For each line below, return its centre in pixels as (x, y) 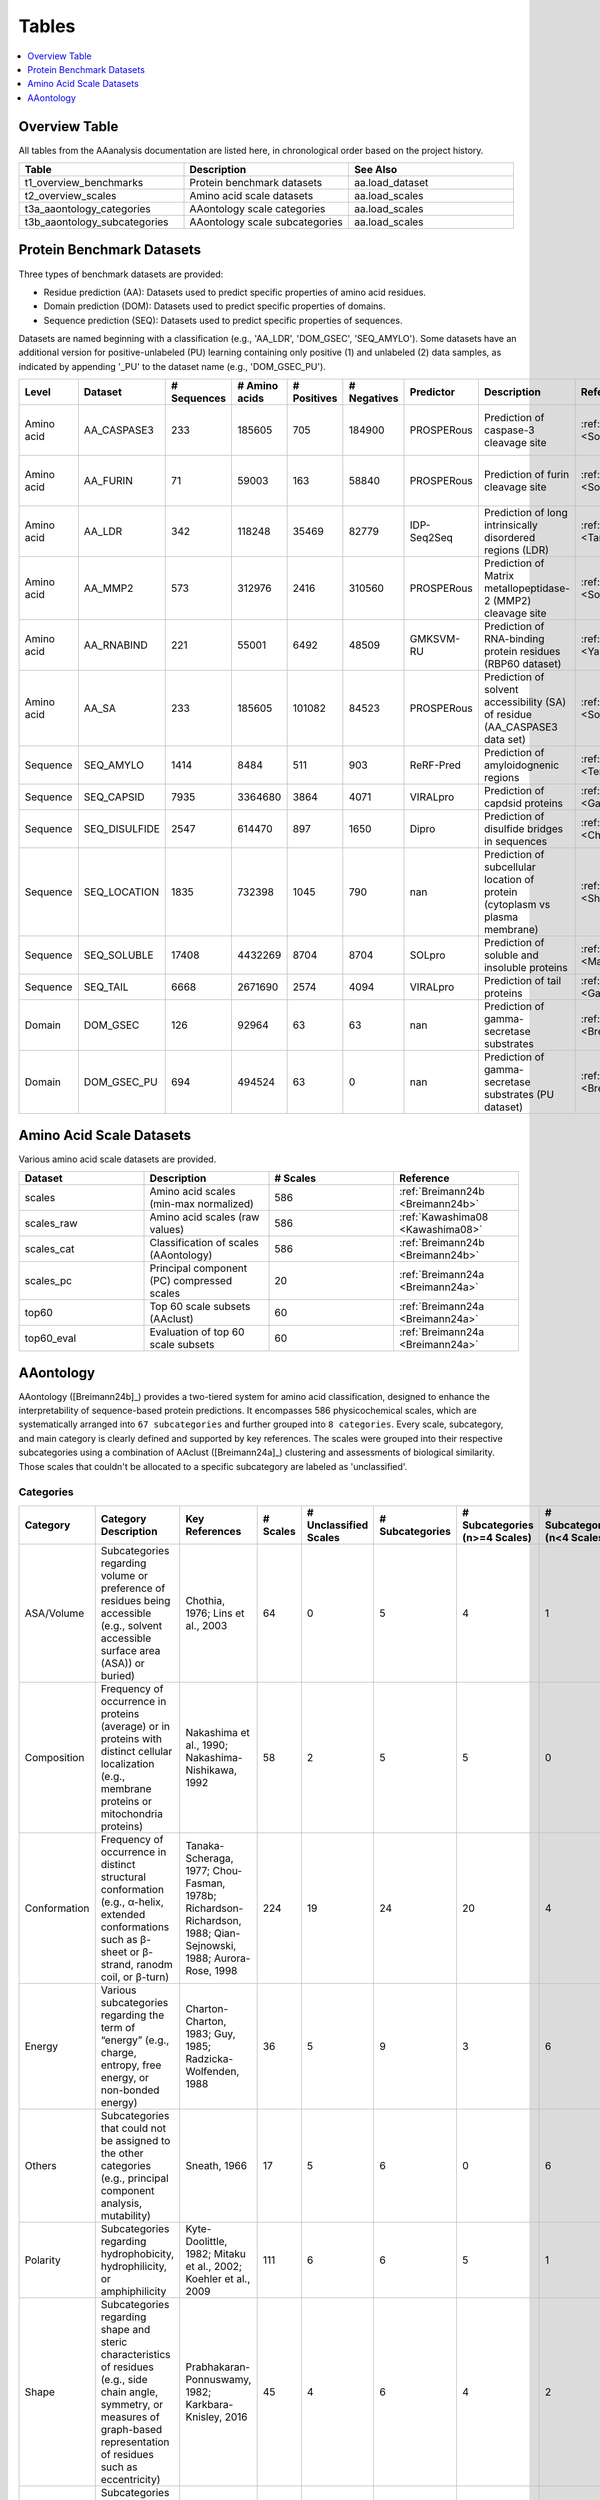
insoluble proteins (526, 968)
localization (127, 1763)
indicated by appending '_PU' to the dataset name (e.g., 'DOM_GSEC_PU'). (172, 366)
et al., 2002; (214, 2266)
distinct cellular (136, 1751)
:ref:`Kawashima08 (443, 1217)
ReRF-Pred (435, 765)
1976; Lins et (215, 1613)
